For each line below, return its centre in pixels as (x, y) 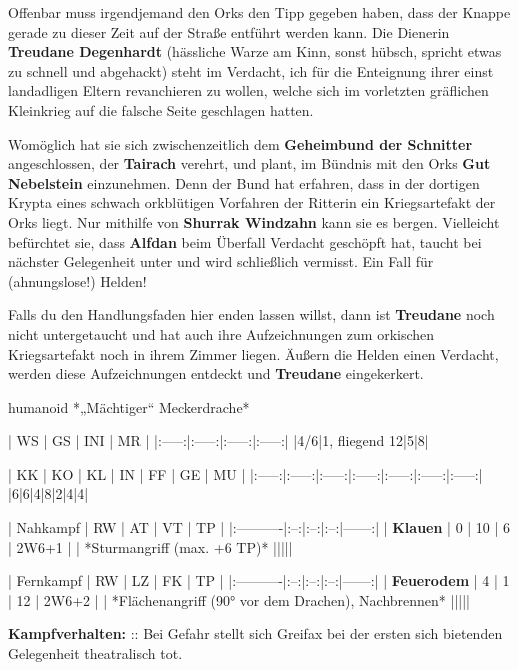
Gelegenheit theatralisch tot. (95, 653)
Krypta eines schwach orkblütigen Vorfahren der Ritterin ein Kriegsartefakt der (252, 202)
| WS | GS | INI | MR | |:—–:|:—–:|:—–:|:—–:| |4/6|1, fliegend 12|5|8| (218, 440)
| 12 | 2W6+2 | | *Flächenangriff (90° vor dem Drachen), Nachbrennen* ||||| (239, 599)
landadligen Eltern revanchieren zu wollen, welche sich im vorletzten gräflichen (248, 90)
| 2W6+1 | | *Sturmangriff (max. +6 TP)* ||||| (150, 546)
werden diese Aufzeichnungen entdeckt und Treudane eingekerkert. (216, 373)
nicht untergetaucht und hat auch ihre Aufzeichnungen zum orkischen (221, 333)
